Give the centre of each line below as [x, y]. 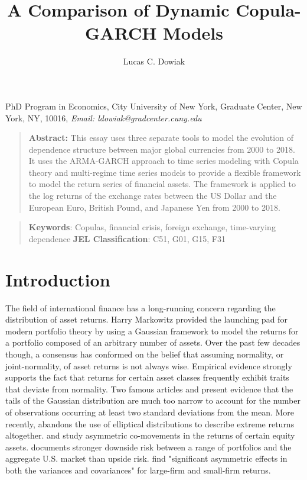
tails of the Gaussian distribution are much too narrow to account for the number [153, 400]
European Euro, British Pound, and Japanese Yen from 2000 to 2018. [154, 207]
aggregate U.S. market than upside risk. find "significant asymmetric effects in [146, 458]
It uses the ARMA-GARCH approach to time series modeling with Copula [164, 161]
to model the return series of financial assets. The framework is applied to [162, 184]
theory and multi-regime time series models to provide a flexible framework [165, 172]
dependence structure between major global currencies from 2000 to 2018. [162, 149]
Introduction [58, 279]
